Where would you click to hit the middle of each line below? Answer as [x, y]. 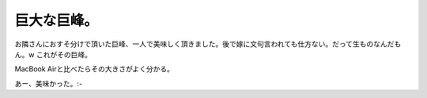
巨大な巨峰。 [57, 20]
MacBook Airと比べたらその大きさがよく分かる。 [94, 69]
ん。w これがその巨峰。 [53, 54]
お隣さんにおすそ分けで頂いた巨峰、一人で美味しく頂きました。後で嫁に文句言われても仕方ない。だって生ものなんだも [208, 44]
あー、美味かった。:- [49, 83]
